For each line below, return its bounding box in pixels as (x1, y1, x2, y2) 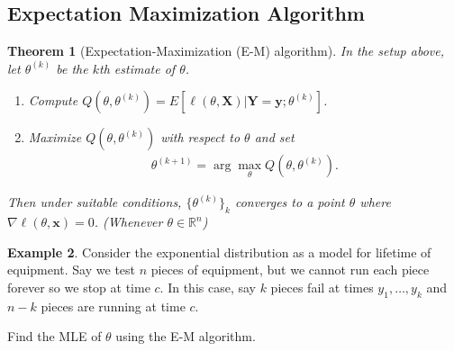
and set (254, 128, 295, 147)
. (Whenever (94, 212, 163, 231)
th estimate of (99, 58, 176, 77)
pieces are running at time (41, 296, 186, 315)
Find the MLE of (7, 327, 102, 346)
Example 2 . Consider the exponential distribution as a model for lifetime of (7, 242, 431, 261)
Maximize (28, 128, 82, 147)
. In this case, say (159, 278, 256, 296)
